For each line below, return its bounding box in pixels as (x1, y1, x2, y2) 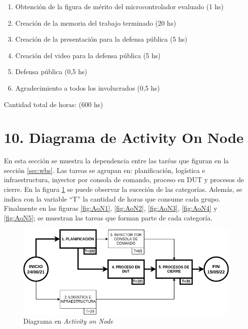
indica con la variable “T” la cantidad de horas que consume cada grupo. (4, 193, 220, 204)
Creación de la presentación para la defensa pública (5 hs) (15, 34, 187, 44)
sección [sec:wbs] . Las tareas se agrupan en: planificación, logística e (4, 165, 205, 175)
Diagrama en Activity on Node (23, 316, 113, 326)
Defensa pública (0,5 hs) (15, 66, 87, 77)
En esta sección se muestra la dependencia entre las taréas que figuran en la (4, 156, 229, 166)
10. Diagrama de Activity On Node (4, 127, 244, 147)
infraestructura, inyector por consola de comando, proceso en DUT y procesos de (4, 174, 244, 185)
